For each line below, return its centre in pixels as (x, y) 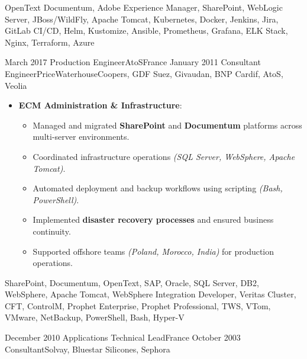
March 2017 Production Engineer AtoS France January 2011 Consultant (133, 62)
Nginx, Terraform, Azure (50, 42)
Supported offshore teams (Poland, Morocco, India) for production (153, 251)
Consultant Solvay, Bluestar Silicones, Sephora (88, 349)
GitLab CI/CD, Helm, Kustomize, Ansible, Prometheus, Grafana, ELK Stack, (146, 31)
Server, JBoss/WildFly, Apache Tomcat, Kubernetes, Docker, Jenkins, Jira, (142, 19)
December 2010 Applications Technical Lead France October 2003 (123, 337)
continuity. (52, 231)
